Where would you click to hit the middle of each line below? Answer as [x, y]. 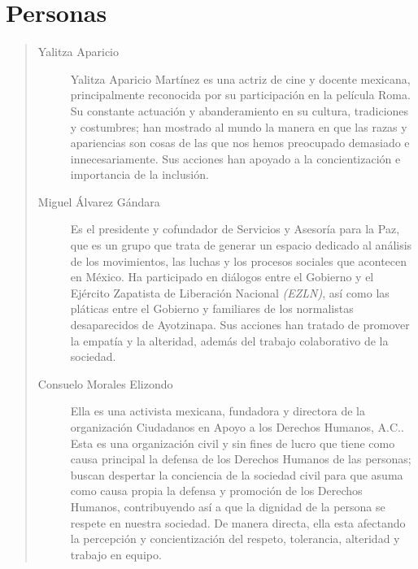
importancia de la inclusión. [139, 174]
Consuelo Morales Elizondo [105, 383]
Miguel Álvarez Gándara [99, 201]
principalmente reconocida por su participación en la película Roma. [240, 95]
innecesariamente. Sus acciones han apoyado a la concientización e [235, 158]
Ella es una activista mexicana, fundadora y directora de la [218, 411]
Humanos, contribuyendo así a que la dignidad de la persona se [228, 506]
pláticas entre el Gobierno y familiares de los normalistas [212, 308]
